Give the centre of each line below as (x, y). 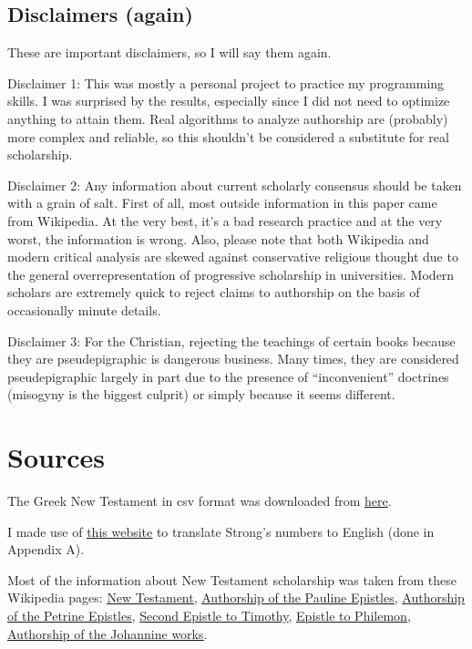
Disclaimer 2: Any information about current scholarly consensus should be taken (235, 185)
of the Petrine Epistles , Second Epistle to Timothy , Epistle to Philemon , (209, 615)
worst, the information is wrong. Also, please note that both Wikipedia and (218, 238)
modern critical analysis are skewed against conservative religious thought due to (233, 257)
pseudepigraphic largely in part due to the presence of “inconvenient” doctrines (228, 376)
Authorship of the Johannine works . (108, 633)
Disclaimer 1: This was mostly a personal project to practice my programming (226, 82)
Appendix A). (46, 549)
